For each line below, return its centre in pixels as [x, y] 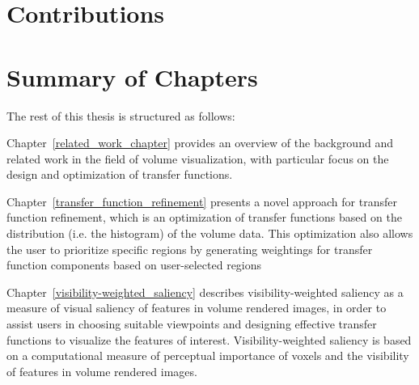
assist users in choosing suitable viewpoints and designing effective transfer [192, 324]
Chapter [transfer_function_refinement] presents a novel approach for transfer [202, 201]
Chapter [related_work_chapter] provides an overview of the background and [200, 143]
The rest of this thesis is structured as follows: [121, 115]
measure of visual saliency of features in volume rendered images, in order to [197, 308]
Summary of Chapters [132, 76]
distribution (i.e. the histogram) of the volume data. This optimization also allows [210, 233]
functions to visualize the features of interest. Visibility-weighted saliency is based [209, 339]
